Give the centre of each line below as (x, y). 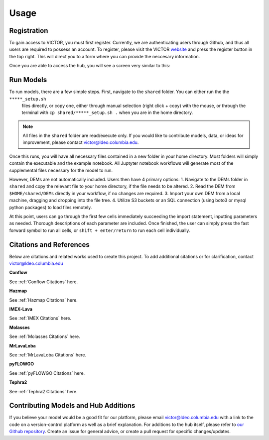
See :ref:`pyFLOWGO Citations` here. (47, 373)
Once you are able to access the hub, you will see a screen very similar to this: (90, 66)
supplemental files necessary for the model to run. (61, 170)
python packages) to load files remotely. (51, 207)
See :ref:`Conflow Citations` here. (44, 282)
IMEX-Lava (21, 309)
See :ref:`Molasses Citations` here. (45, 336)
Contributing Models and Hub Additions (72, 406)
